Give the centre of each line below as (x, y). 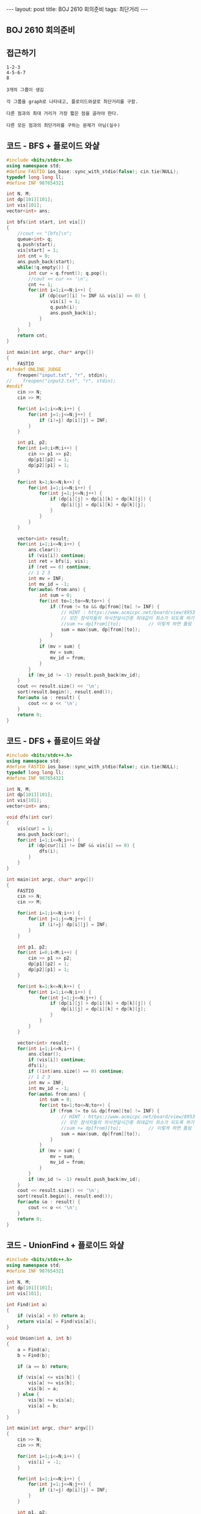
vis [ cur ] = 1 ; (35, 829)
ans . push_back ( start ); (46, 262)
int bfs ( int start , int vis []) (46, 222)
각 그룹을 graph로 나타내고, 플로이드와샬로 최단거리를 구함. (72, 102)
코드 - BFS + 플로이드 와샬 (53, 146)
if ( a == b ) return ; (43, 1366)
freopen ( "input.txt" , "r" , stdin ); (63, 375)
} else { (28, 1395)
